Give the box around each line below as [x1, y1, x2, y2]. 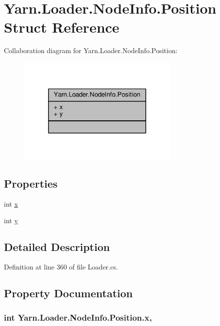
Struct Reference [4, 17, 119, 37]
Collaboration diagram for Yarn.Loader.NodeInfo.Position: [4, 45, 178, 56]
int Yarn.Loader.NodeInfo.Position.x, [4, 311, 152, 323]
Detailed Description [4, 239, 110, 254]
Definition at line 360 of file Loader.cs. [4, 262, 118, 272]
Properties [4, 176, 58, 191]
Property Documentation [4, 286, 133, 301]
